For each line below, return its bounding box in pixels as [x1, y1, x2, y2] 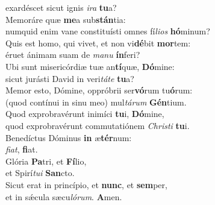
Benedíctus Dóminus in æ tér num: [5, 131, 132, 143]
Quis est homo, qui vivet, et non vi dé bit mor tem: [5, 36, 191, 49]
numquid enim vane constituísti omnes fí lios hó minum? [5, 25, 210, 37]
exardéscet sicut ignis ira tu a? [5, 1, 117, 13]
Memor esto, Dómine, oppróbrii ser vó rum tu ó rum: [5, 84, 193, 96]
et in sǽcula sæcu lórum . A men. [5, 190, 122, 203]
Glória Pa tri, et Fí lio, [5, 154, 87, 167]
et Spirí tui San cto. [5, 166, 75, 179]
